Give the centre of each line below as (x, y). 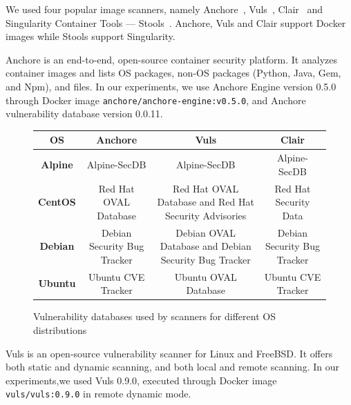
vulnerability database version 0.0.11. (84, 113)
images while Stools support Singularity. (91, 36)
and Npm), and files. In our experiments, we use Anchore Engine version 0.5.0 (171, 86)
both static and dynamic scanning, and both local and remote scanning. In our (172, 367)
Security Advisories (206, 215)
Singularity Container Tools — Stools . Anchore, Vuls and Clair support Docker (176, 22)
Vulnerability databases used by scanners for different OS (154, 316)
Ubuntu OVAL (206, 276)
